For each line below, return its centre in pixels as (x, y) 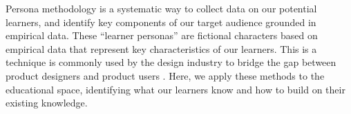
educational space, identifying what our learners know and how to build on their (175, 89)
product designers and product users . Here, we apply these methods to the (165, 75)
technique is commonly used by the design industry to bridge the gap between (171, 62)
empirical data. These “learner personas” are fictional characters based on (162, 35)
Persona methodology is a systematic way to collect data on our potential (161, 8)
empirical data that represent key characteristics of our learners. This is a (161, 48)
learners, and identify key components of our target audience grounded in (161, 22)
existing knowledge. (47, 103)
